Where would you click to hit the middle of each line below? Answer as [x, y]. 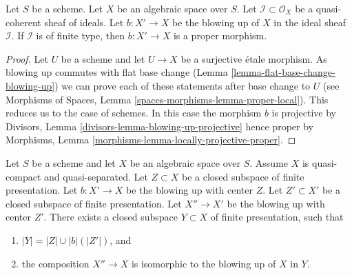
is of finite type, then [81, 35]
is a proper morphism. [220, 35]
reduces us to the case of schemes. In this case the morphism [134, 113]
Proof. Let [27, 58]
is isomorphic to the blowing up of [204, 263]
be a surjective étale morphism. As [254, 58]
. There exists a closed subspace [111, 217]
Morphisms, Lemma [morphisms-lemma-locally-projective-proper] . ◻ [151, 140]
